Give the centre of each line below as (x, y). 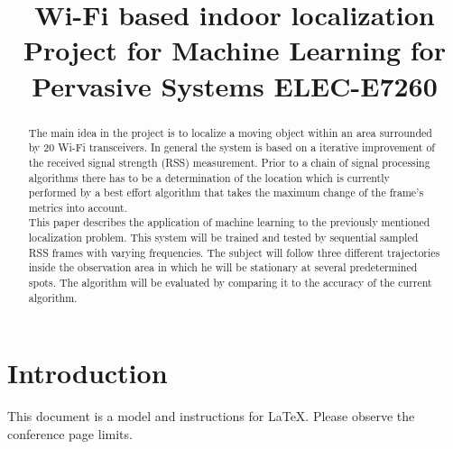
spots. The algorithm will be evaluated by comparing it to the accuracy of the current (230, 283)
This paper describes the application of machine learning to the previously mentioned (229, 222)
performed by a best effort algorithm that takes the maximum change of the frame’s (226, 192)
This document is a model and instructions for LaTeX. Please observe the (211, 416)
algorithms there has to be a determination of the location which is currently (209, 177)
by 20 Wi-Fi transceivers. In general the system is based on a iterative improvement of (231, 147)
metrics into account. (78, 207)
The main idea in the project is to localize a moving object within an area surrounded (230, 132)
